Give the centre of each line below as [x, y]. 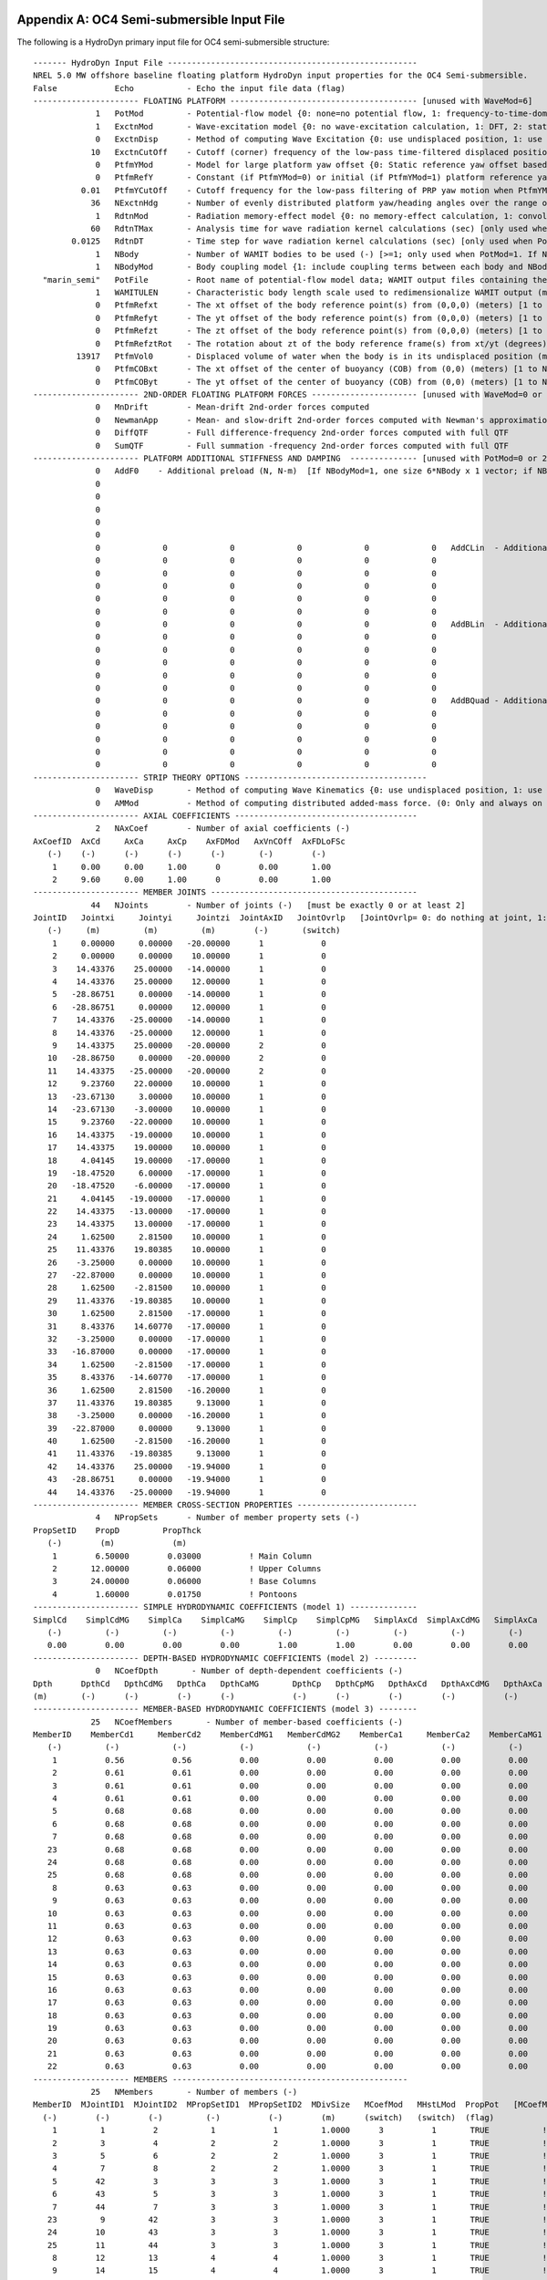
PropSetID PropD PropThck [118, 1530]
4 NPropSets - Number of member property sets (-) [227, 1518]
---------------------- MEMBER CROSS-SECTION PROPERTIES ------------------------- [226, 1505]
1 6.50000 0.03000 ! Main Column [181, 1556]
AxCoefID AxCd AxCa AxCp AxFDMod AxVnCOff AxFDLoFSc [189, 841]
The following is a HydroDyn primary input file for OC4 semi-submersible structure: [173, 42]
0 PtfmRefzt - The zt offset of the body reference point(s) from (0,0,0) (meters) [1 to [319, 331]
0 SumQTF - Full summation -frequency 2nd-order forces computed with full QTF [302, 446]
